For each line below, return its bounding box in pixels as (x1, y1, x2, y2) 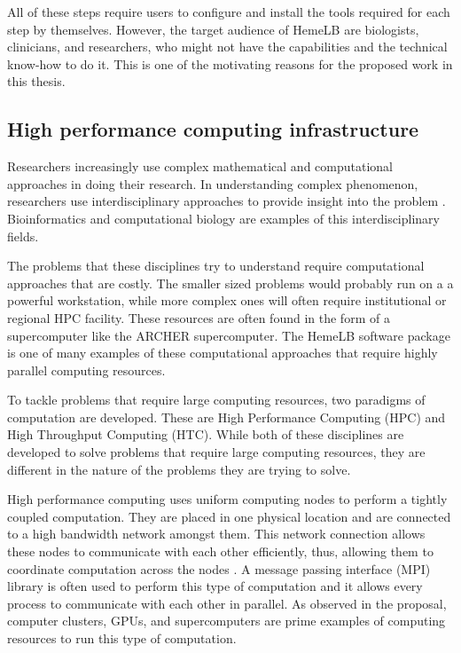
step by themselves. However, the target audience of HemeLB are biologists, (7, 20, 419, 38)
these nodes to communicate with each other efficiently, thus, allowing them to (7, 542, 434, 561)
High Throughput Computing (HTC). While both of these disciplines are (7, 425, 404, 444)
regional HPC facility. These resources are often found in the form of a (7, 308, 390, 326)
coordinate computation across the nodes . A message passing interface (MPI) (7, 559, 431, 578)
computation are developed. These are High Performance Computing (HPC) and (7, 407, 446, 426)
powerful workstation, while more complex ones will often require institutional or (7, 291, 447, 310)
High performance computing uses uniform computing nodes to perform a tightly (7, 490, 448, 508)
